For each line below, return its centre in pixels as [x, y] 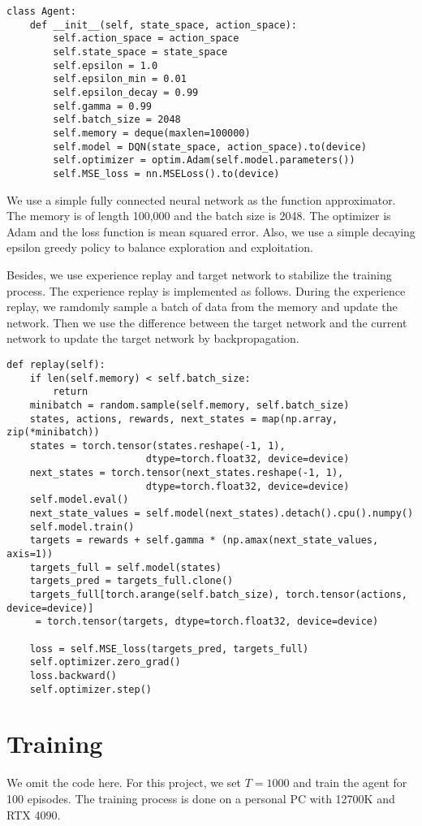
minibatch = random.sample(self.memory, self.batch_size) [189, 405]
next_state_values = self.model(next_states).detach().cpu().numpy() [222, 514]
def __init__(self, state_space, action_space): [163, 25]
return [71, 392]
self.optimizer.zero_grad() [105, 662]
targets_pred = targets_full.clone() [131, 581]
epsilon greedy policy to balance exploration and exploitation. [160, 247]
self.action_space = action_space [146, 39]
